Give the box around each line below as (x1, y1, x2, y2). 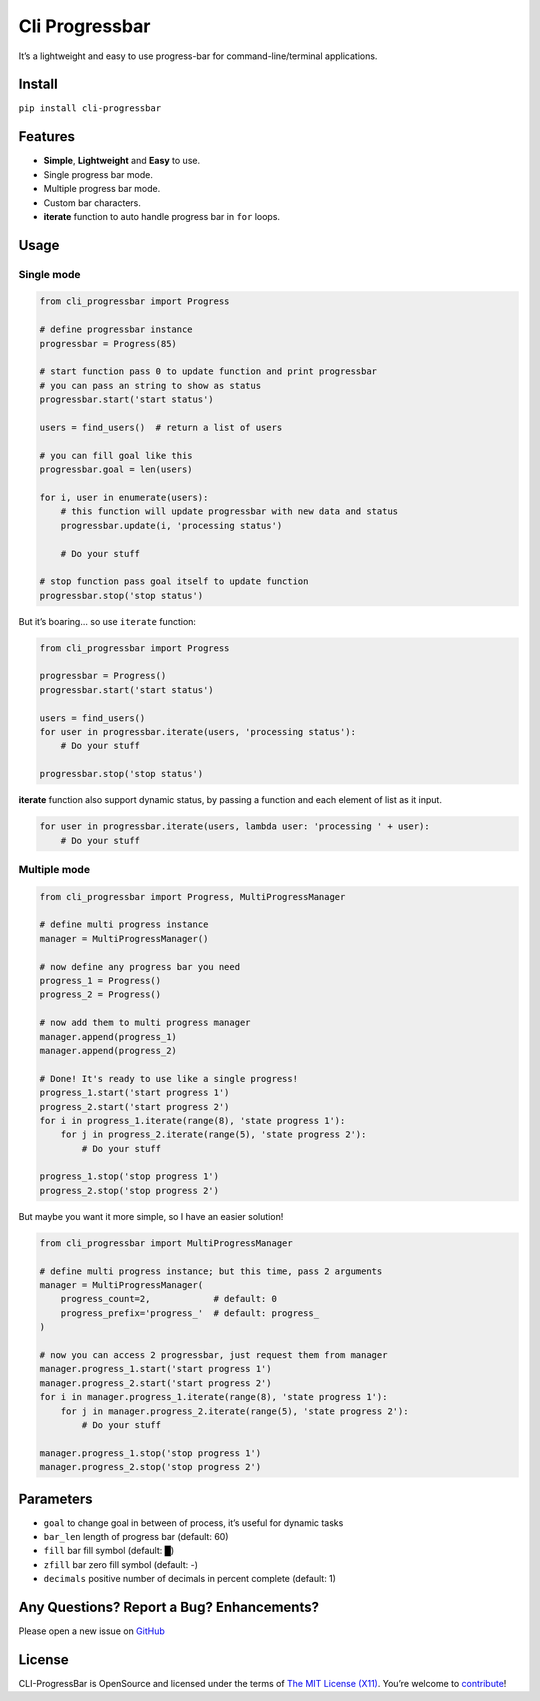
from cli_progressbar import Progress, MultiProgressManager (39, 891, 346, 902)
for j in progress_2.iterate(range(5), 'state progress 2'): (60, 1129, 367, 1140)
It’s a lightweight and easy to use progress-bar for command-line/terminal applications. (18, 50, 378, 62)
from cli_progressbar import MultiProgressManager (39, 1237, 294, 1249)
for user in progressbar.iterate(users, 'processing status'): (39, 726, 357, 737)
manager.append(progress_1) (39, 1031, 177, 1042)
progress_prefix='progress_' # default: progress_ (60, 1307, 320, 1319)
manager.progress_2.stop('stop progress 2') (39, 1461, 262, 1473)
